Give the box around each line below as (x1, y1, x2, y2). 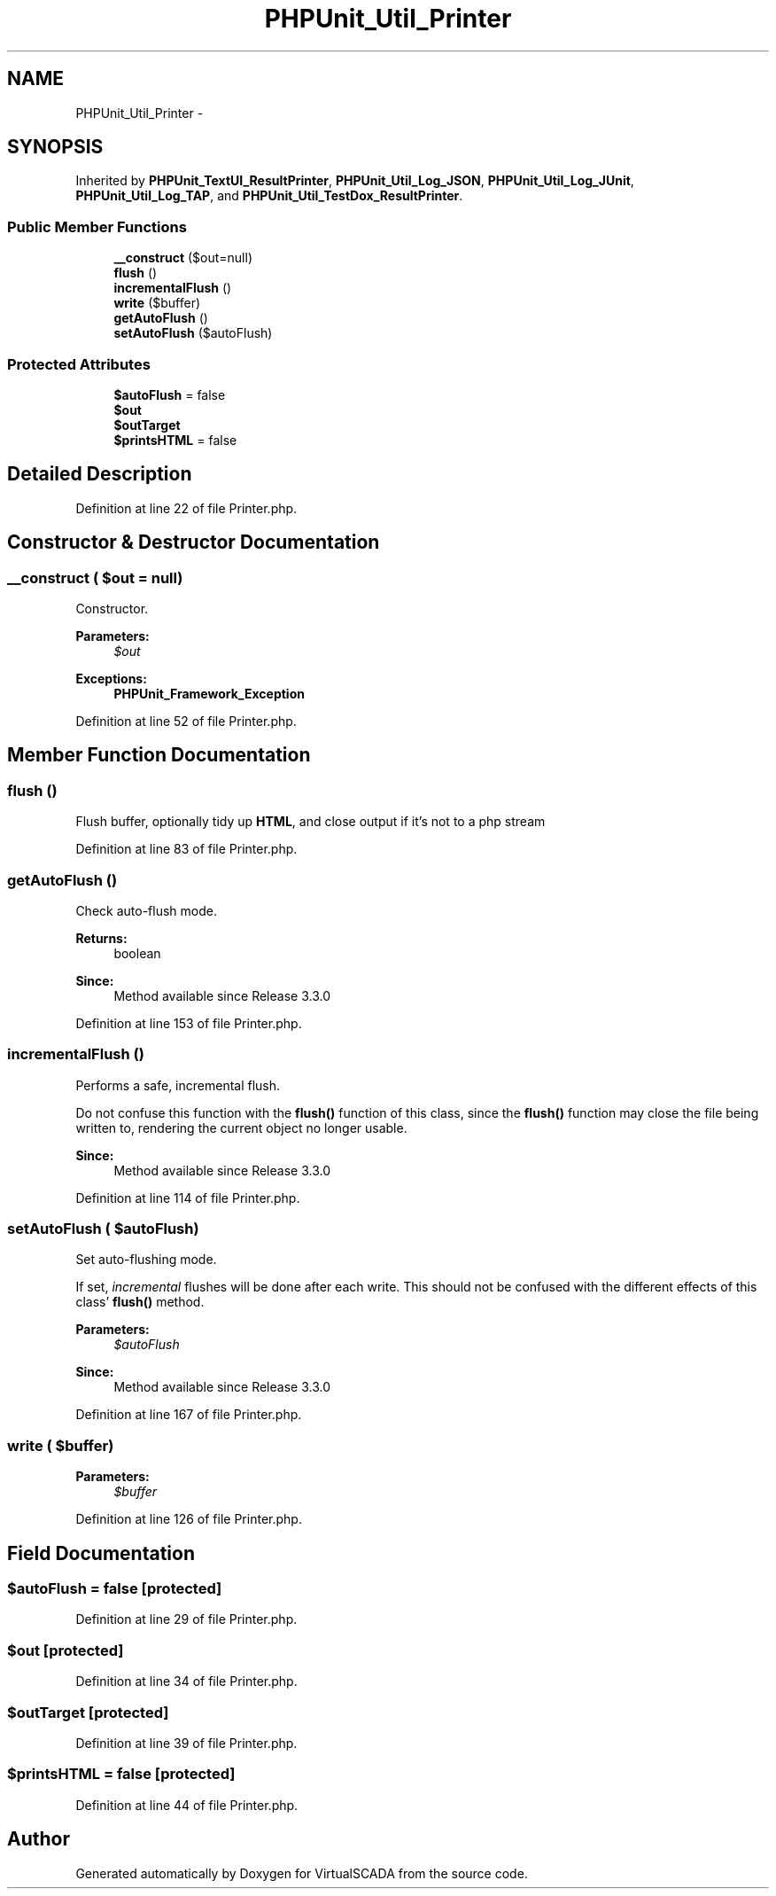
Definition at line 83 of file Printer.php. (75, 841, 298, 857)
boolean (113, 945, 161, 961)
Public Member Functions (7, 217, 187, 236)
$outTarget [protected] (7, 1703, 169, 1721)
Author (7, 1828, 70, 1851)
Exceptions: (75, 671, 147, 686)
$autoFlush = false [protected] (7, 1580, 222, 1598)
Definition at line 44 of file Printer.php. (75, 1797, 299, 1813)
